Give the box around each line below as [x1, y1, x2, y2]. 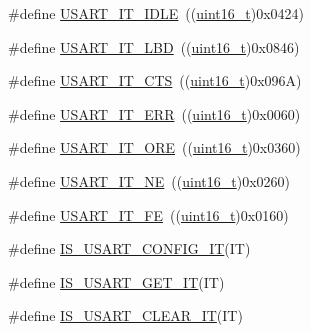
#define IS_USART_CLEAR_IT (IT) [8, 305, 243, 326]
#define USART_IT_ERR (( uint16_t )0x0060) [8, 103, 301, 124]
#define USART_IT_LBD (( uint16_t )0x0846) [8, 36, 300, 57]
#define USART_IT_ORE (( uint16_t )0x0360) [8, 137, 301, 158]
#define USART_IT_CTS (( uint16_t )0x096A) [8, 70, 302, 91]
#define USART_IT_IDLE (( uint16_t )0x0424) [8, 3, 305, 23]
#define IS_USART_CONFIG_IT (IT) [8, 238, 251, 259]
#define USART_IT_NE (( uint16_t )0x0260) [8, 170, 291, 191]
